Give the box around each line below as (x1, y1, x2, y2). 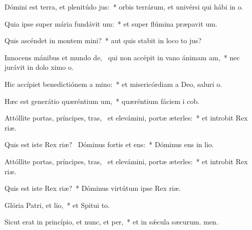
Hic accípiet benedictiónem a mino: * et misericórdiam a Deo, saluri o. (5, 78, 222, 89)
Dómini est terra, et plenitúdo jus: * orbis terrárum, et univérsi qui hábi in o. (5, 2, 243, 12)
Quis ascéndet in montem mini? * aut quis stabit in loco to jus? (5, 35, 202, 46)
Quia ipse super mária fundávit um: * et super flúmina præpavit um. (5, 18, 217, 29)
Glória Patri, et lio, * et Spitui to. (5, 199, 110, 210)
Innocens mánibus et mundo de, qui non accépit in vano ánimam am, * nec (5, 52, 240, 62)
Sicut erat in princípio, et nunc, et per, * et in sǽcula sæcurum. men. (5, 216, 218, 227)
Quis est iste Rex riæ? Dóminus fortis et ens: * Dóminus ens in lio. (5, 139, 214, 150)
